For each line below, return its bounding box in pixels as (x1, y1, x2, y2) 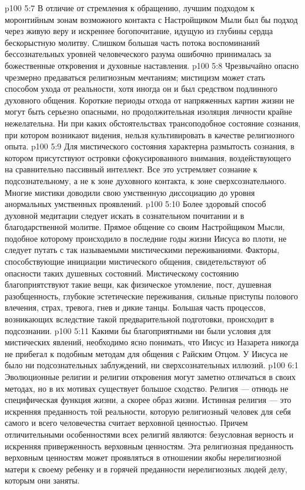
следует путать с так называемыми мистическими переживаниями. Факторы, (5, 244, 280, 256)
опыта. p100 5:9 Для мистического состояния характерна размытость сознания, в (5, 140, 294, 152)
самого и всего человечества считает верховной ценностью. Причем (5, 416, 248, 429)
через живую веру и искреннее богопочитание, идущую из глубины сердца (5, 25, 273, 37)
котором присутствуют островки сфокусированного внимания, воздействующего (5, 151, 291, 164)
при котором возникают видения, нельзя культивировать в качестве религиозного (5, 128, 294, 141)
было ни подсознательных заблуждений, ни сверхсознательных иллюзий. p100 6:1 (5, 359, 299, 371)
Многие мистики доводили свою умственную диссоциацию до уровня (5, 186, 255, 198)
